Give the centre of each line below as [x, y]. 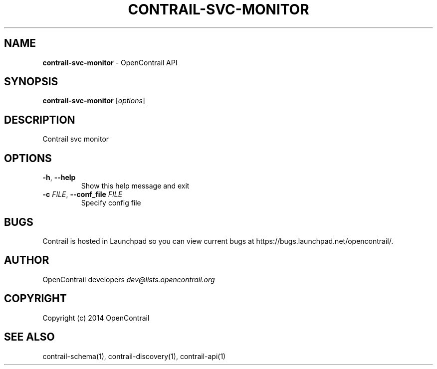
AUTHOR [27, 260]
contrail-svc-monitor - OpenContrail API [110, 62]
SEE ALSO [29, 337]
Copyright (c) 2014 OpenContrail [96, 318]
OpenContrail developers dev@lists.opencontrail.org [129, 279]
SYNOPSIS [31, 82]
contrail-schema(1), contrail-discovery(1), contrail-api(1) [134, 356]
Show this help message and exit [135, 186]
